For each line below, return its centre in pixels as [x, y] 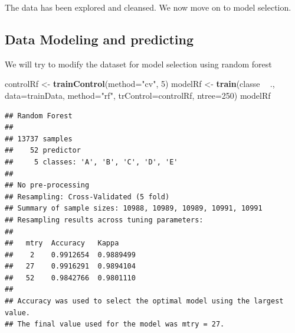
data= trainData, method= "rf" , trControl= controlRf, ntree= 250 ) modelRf [138, 95]
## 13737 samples [39, 139]
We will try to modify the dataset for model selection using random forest [138, 64]
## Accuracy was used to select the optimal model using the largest [144, 301]
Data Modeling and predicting [99, 39]
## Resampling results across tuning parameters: [104, 220]
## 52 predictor [43, 151]
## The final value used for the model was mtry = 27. [115, 324]
